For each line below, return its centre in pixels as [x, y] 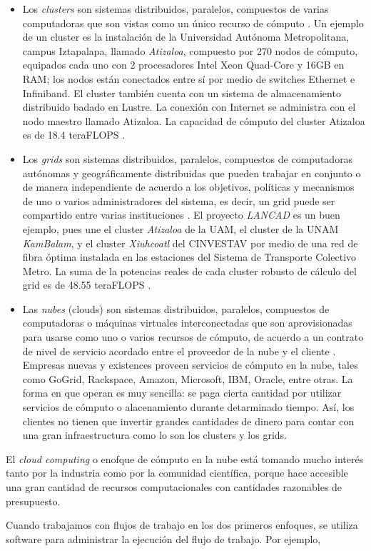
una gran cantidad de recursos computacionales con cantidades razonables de [174, 487]
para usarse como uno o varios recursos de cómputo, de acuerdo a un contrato [193, 337]
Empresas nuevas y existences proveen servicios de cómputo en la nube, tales [190, 365]
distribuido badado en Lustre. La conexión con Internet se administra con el [189, 107]
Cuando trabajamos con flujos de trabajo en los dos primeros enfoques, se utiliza [182, 525]
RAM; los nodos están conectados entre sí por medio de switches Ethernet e [189, 78]
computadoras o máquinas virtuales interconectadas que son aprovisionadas [187, 323]
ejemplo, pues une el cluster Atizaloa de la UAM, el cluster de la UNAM [181, 228]
